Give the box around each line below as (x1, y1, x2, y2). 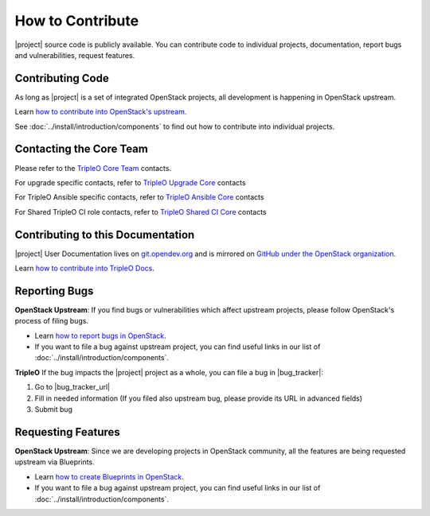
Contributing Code (14, 72, 109, 85)
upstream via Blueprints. (14, 457, 95, 467)
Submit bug (34, 405, 73, 414)
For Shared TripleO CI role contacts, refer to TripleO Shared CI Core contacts (14, 207, 267, 216)
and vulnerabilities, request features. (14, 50, 135, 60)
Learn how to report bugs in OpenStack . (34, 331, 166, 340)
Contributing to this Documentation (14, 227, 195, 242)
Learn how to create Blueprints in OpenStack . (34, 471, 185, 481)
